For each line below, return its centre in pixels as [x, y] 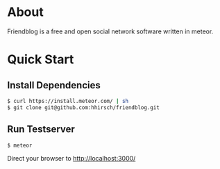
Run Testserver [41, 129]
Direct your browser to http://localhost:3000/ [71, 159]
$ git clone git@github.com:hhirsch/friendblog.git [83, 107]
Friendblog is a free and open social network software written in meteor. [110, 31]
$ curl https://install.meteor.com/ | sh [68, 101]
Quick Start [41, 59]
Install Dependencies [54, 85]
